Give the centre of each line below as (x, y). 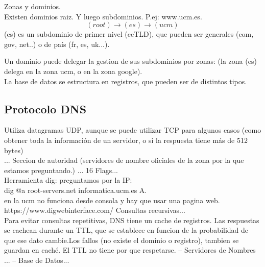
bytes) (14, 150)
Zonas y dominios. (32, 6)
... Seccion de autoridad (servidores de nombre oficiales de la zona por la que (124, 160)
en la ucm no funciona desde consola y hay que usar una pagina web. (112, 200)
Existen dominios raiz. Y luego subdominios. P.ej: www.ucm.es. (103, 16)
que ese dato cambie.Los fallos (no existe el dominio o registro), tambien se (122, 240)
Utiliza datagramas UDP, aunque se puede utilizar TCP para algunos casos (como (133, 130)
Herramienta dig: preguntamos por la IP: (68, 180)
